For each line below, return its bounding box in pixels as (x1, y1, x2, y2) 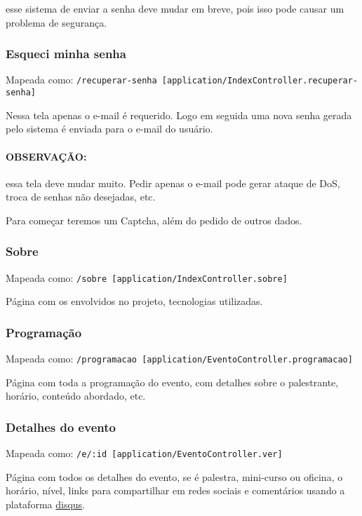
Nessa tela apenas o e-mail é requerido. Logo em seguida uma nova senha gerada (6, 107, 352, 122)
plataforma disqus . (6, 497, 86, 512)
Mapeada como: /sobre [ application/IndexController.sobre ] (6, 270, 288, 285)
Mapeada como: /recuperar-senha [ (6, 72, 167, 87)
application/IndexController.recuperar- (166, 76, 358, 86)
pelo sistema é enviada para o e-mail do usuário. (6, 121, 213, 136)
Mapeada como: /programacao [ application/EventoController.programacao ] (6, 351, 353, 366)
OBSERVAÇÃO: (6, 149, 87, 163)
